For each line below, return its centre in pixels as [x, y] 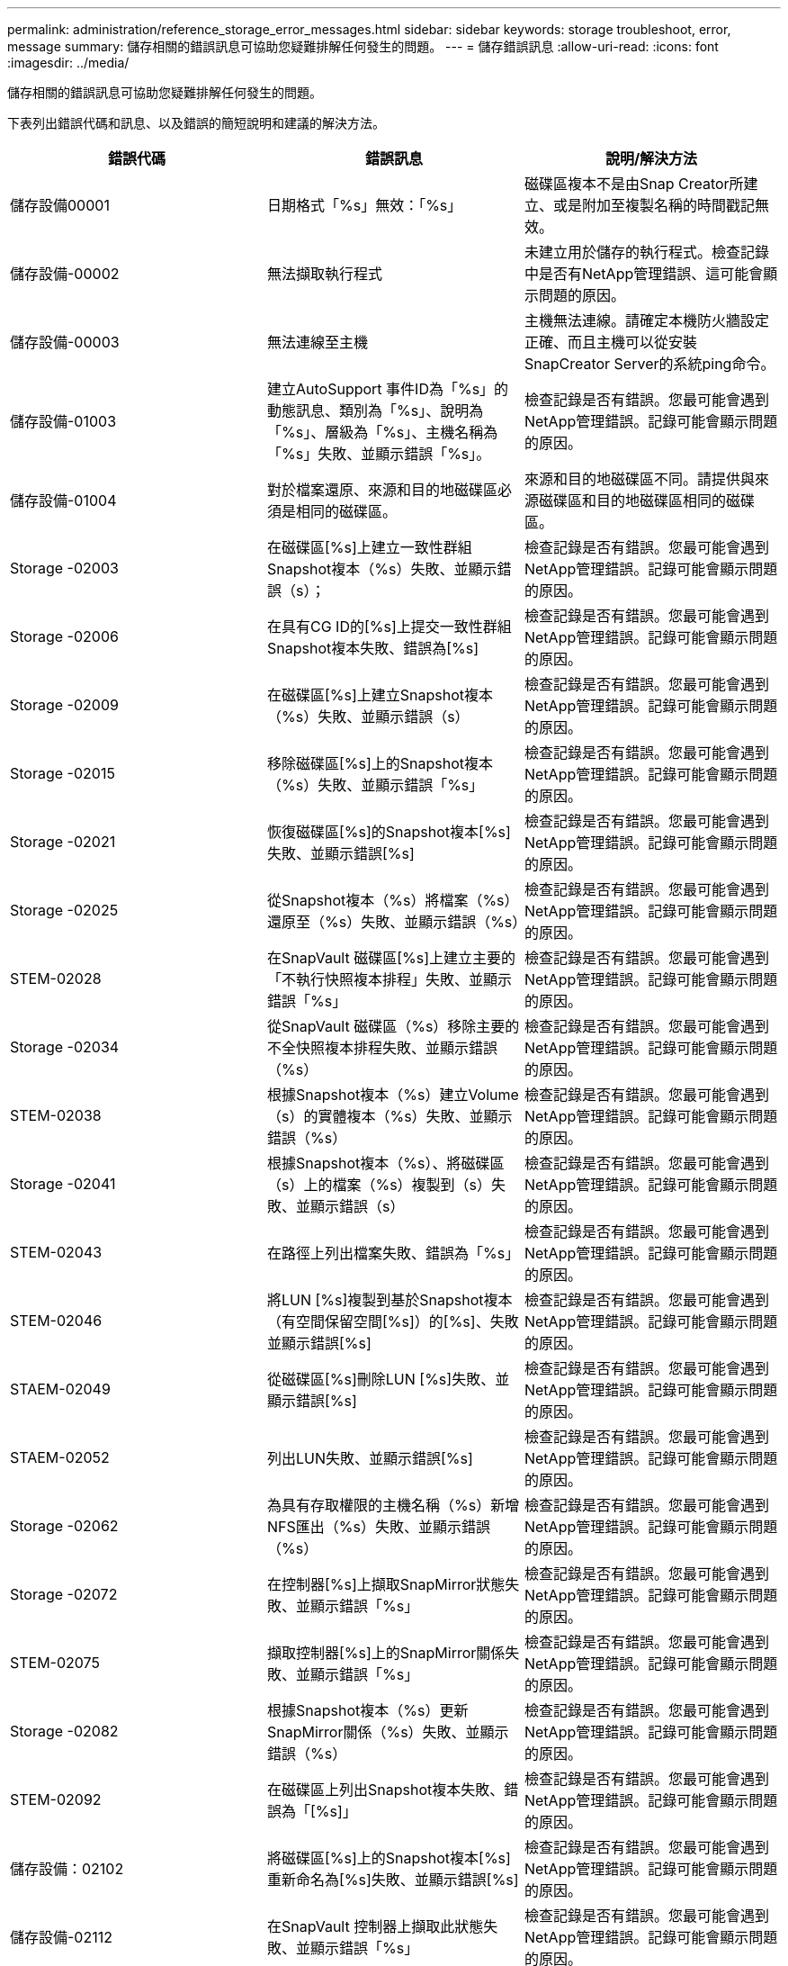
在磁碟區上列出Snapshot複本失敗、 [385, 1790]
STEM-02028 [56, 978]
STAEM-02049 [60, 1389]
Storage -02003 [64, 568]
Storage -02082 [64, 1731]
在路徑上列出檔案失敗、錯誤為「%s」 [393, 1253]
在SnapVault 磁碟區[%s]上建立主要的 [391, 958]
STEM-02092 [56, 1799]
